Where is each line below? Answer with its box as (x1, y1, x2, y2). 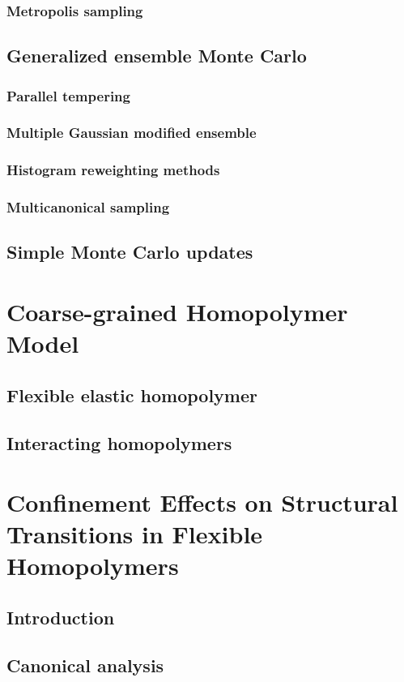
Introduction (6, 605, 115, 630)
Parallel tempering (6, 85, 130, 105)
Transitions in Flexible (6, 517, 263, 551)
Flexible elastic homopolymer (6, 382, 257, 407)
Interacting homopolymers (6, 430, 232, 455)
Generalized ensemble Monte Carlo (6, 43, 307, 68)
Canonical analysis (6, 652, 164, 677)
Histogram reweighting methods (6, 160, 220, 180)
